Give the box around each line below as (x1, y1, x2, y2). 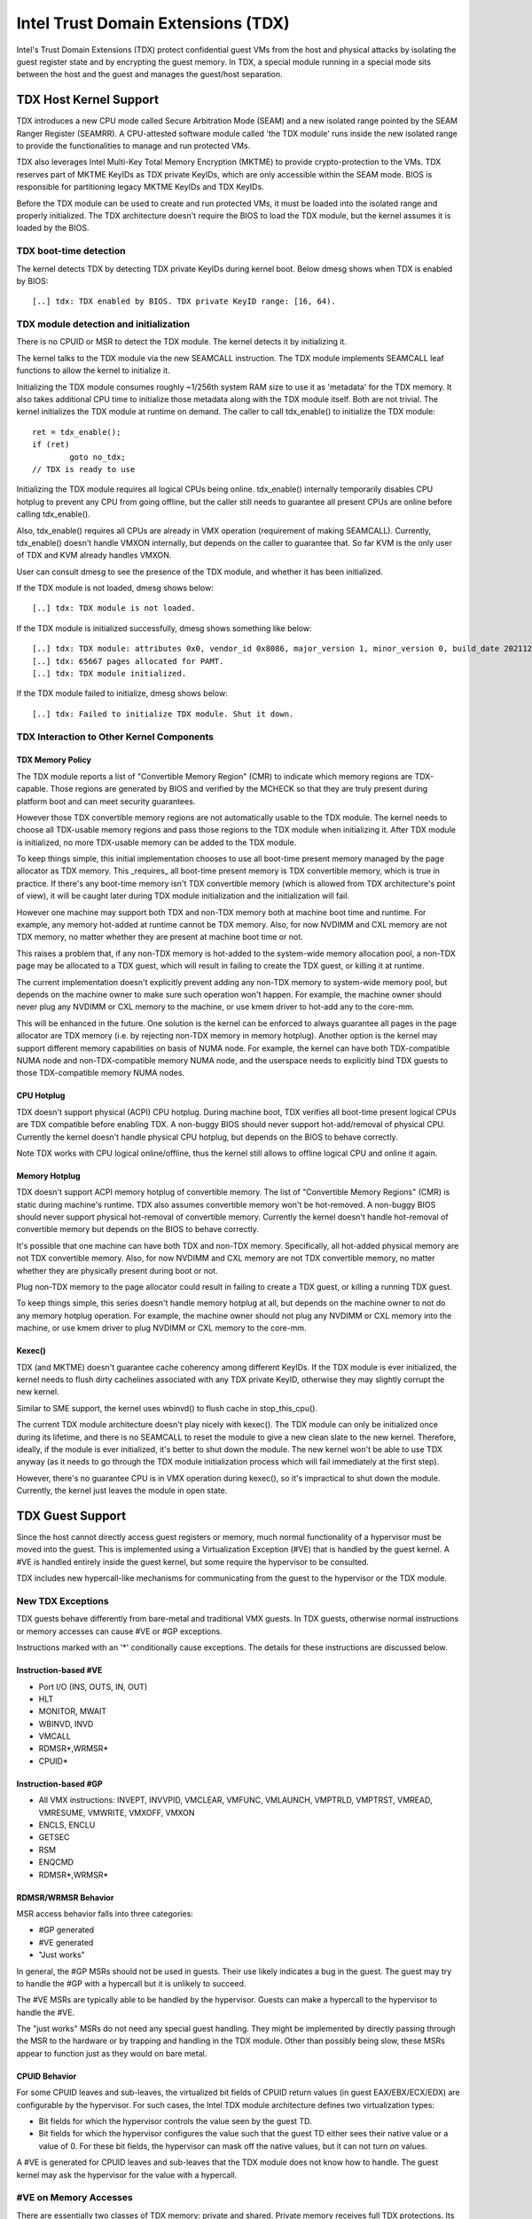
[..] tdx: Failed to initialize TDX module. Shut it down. (32, 708, 294, 719)
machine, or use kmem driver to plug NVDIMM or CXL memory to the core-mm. (16, 1323, 307, 1333)
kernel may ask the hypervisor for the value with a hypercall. (16, 2169, 238, 2180)
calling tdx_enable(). (16, 509, 90, 519)
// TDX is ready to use (32, 464, 136, 474)
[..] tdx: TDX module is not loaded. (32, 604, 197, 613)
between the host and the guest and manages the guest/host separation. (16, 69, 283, 80)
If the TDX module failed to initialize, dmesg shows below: (16, 688, 228, 699)
